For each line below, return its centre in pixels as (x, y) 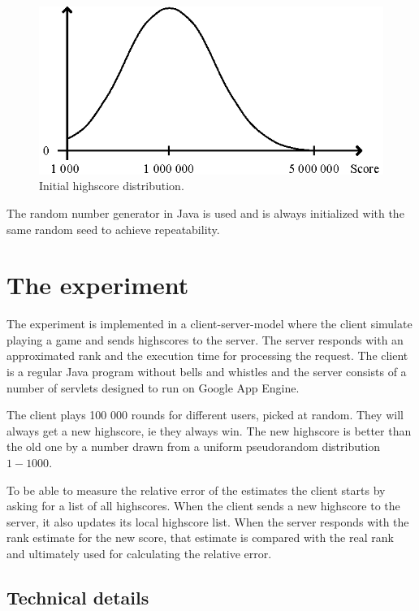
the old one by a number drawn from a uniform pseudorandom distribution (194, 446)
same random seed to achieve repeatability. (113, 229)
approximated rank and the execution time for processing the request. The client (207, 355)
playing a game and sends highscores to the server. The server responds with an (205, 339)
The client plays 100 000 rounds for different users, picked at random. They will (205, 415)
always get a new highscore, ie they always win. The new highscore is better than (209, 430)
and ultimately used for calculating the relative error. (139, 553)
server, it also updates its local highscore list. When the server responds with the (208, 521)
